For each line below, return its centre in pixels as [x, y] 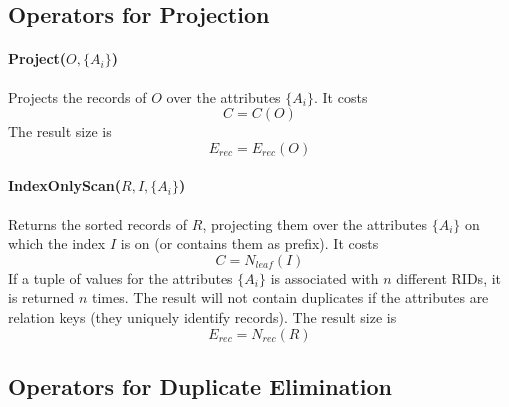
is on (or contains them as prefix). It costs [249, 243]
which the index [57, 243]
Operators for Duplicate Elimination [200, 385]
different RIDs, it [449, 277]
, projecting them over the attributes [314, 223]
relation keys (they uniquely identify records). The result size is [202, 316]
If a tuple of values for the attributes [120, 277]
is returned [41, 297]
